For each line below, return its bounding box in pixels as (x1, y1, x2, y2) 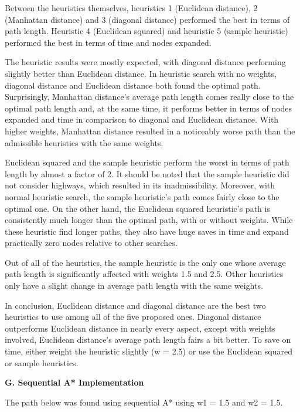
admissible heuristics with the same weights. (5, 136, 163, 148)
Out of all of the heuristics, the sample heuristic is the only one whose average (5, 256, 286, 268)
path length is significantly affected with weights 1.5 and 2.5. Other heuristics (5, 268, 284, 280)
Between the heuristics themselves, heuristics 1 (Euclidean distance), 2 (5, 2, 258, 13)
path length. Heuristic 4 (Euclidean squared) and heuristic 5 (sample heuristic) (5, 25, 288, 37)
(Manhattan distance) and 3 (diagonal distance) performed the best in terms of (5, 13, 290, 25)
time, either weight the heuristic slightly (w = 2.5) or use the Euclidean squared (5, 345, 293, 357)
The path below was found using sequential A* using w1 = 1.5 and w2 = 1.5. (5, 396, 283, 408)
